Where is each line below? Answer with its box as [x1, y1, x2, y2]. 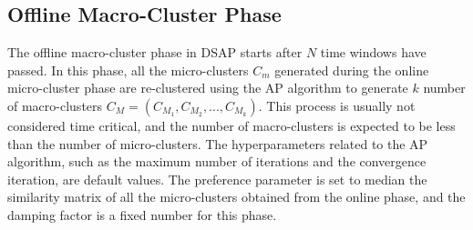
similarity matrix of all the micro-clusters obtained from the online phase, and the [7, 187, 466, 206]
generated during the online [274, 60, 429, 79]
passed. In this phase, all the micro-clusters [7, 60, 249, 79]
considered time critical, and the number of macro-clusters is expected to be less [7, 115, 456, 135]
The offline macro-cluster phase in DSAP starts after [7, 43, 303, 62]
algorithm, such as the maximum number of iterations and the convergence [7, 152, 427, 171]
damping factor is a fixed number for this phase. [7, 205, 277, 224]
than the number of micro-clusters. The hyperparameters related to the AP [7, 134, 428, 153]
